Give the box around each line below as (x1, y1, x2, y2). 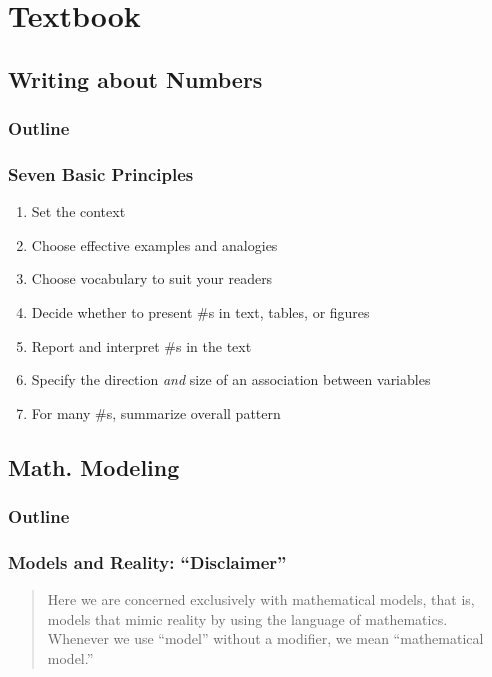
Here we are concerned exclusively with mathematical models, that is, (47, 589, 475, 610)
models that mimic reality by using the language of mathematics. (47, 608, 448, 629)
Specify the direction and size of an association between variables (31, 369, 431, 390)
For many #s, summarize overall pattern (31, 402, 281, 423)
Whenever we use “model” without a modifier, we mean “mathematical (47, 628, 484, 649)
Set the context (31, 201, 126, 222)
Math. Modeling (8, 451, 180, 482)
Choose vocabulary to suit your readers (31, 268, 273, 289)
